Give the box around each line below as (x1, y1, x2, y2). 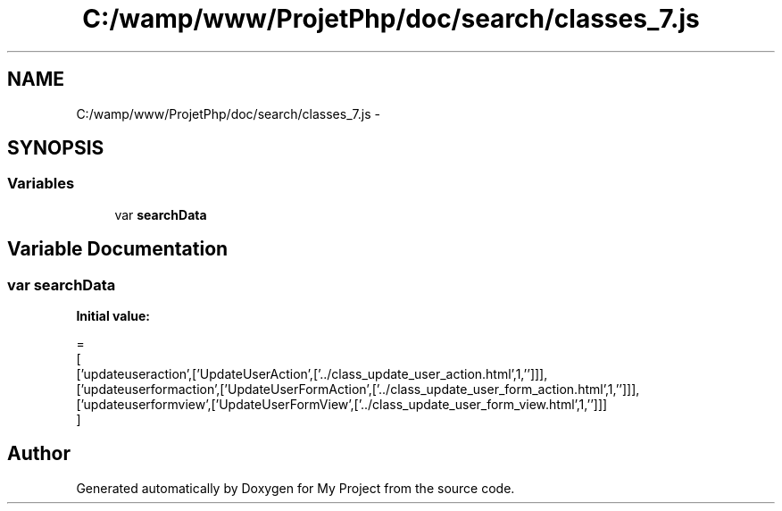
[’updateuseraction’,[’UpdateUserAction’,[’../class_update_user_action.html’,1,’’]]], (76, 366, 548, 382)
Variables (7, 174, 75, 193)
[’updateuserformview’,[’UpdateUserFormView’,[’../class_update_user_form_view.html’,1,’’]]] (76, 397, 608, 413)
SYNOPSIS (7, 137, 104, 160)
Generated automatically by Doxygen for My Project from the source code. (76, 480, 515, 496)
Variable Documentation (7, 238, 229, 261)
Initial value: (76, 308, 150, 324)
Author (7, 442, 71, 465)
